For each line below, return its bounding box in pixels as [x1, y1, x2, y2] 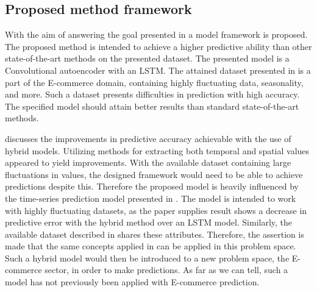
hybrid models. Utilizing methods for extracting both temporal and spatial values [5, 144, 310, 157]
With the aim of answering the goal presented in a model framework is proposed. [5, 28, 308, 41]
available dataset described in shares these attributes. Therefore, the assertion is [5, 227, 304, 240]
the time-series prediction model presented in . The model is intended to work [5, 191, 296, 204]
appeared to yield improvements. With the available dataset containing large [5, 156, 291, 169]
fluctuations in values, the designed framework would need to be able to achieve [5, 168, 303, 180]
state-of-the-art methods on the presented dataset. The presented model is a [5, 52, 290, 65]
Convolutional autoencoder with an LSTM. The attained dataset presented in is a [5, 63, 311, 76]
